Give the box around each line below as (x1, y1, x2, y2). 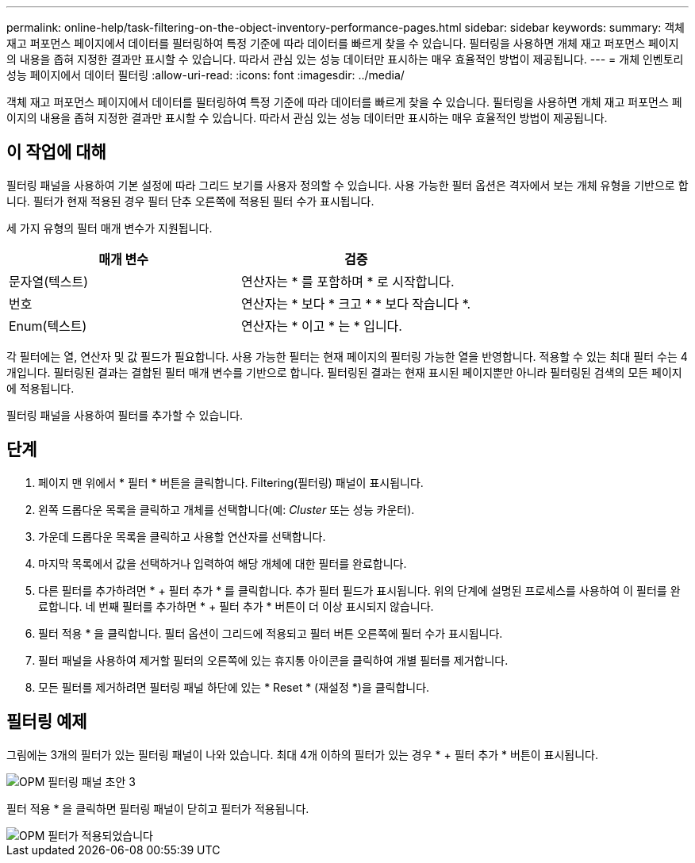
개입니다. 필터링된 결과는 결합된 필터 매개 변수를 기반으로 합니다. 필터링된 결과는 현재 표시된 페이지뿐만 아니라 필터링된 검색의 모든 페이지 (6, 365, 682, 379)
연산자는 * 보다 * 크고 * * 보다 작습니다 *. (241, 295, 471, 312)
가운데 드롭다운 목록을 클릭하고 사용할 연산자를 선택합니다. (38, 529, 326, 543)
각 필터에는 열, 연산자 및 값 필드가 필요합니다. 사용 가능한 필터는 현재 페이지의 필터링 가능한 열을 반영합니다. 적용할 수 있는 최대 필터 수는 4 (6, 349, 688, 363)
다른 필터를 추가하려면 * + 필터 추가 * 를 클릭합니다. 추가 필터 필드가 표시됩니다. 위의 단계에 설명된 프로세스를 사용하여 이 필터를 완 (38, 583, 681, 597)
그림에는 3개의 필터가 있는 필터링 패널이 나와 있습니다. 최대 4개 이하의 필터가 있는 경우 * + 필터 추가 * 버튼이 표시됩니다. (6, 747, 599, 761)
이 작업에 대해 (6, 142, 106, 163)
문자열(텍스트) (9, 273, 88, 290)
